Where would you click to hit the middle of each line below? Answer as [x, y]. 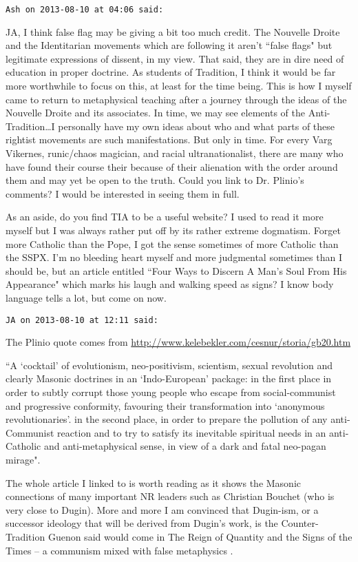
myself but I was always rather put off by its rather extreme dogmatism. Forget [173, 230]
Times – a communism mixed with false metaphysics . [119, 550]
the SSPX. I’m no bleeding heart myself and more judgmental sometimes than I [174, 257]
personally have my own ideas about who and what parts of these [197, 126]
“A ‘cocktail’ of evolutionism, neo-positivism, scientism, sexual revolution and [169, 365]
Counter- [300, 523]
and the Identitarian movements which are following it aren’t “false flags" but [169, 45]
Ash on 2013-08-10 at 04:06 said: [85, 10]
